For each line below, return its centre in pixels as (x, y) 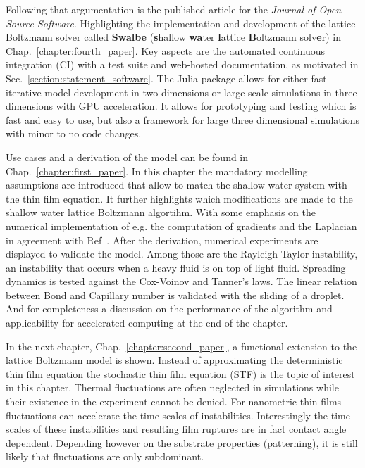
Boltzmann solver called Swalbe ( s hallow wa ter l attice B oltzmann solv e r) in (173, 37)
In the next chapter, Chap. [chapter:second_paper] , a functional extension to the (181, 346)
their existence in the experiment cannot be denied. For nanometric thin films (174, 401)
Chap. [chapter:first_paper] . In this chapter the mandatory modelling (157, 171)
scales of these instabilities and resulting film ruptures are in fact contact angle (176, 429)
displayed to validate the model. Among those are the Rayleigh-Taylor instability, (182, 254)
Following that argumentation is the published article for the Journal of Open (174, 9)
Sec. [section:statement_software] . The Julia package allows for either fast (166, 78)
